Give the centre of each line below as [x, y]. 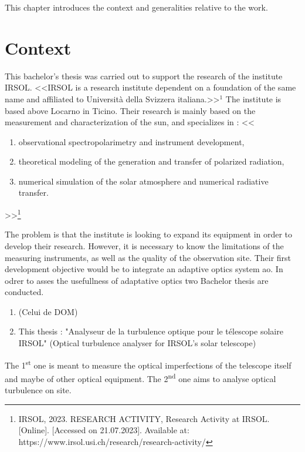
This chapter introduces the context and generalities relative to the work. [136, 7]
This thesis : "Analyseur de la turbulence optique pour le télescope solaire [151, 331]
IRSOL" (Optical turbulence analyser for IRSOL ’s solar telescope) [137, 343]
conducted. [24, 292]
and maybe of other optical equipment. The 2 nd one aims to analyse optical [140, 377]
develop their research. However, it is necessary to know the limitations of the [144, 245]
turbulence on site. [38, 390]
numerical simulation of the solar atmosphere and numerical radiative [143, 181]
